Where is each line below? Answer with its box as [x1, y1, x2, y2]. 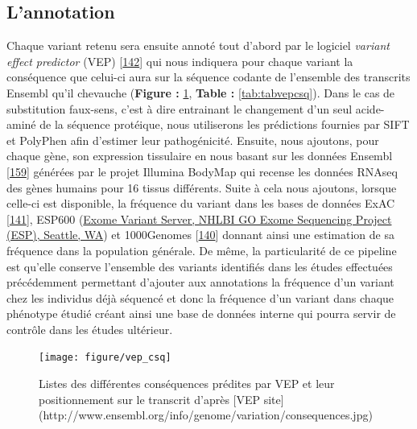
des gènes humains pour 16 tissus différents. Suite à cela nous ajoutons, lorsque [6, 179, 397, 196]
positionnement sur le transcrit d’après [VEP [39, 390, 261, 407]
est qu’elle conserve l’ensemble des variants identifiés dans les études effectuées [6, 258, 393, 274]
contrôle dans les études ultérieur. [6, 320, 173, 337]
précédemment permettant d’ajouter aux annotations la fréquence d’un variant [6, 274, 394, 291]
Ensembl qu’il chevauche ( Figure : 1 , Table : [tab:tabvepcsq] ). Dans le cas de [6, 84, 395, 101]
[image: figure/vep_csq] [39, 352, 171, 364]
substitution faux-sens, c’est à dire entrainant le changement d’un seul [6, 100, 353, 117]
